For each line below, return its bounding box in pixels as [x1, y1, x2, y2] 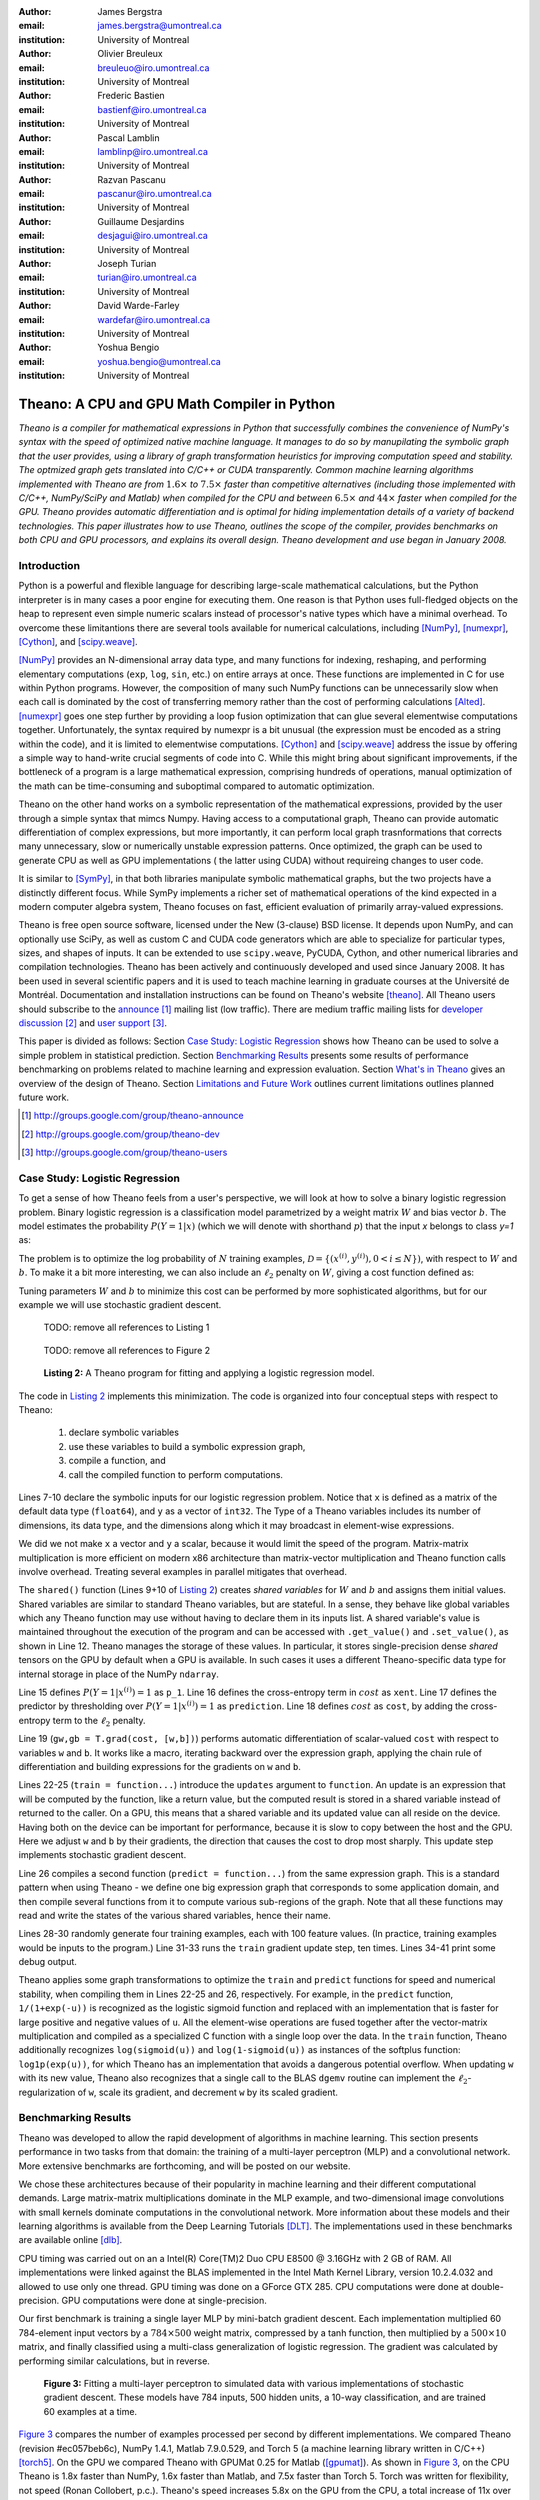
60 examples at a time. [43, 2405, 138, 2417]
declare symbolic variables [68, 1426, 180, 1439]
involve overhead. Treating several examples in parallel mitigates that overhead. [18, 1565, 347, 1577]
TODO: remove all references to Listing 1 [43, 1321, 210, 1334]
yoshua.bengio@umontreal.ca [97, 355, 222, 367]
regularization [18, 2086, 76, 2098]
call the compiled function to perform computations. [68, 1468, 284, 1480]
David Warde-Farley [97, 300, 180, 312]
